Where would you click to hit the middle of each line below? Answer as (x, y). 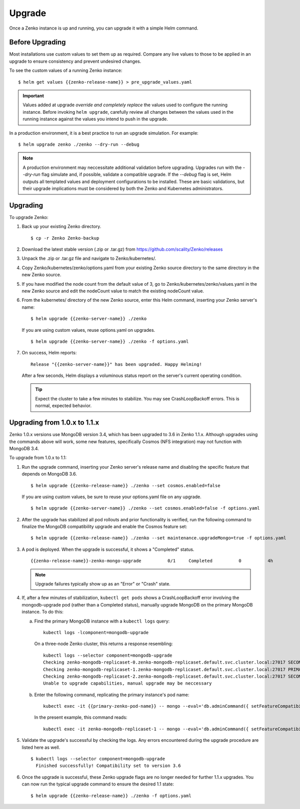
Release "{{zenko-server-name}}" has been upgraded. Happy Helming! (116, 364)
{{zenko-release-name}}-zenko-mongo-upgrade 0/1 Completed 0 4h (152, 561)
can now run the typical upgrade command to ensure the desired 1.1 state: (98, 784)
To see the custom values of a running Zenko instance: (66, 71)
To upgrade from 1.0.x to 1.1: (38, 458)
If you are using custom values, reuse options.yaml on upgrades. (88, 330)
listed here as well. (41, 747)
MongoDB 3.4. (24, 448)
